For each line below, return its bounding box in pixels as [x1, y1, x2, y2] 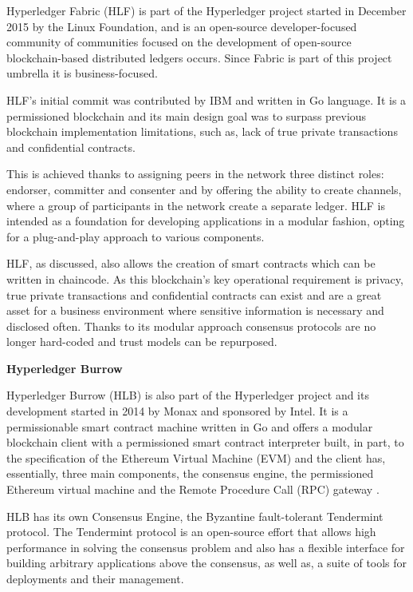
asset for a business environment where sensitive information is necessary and [6, 302, 384, 319]
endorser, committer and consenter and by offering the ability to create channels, [6, 181, 402, 197]
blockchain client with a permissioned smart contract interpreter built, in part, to [6, 434, 404, 451]
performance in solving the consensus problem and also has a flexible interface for [6, 538, 405, 555]
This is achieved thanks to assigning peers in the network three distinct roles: [6, 165, 384, 182]
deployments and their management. [6, 570, 184, 586]
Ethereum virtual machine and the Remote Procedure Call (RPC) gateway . [6, 481, 380, 498]
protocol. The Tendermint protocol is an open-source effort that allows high [6, 523, 376, 540]
